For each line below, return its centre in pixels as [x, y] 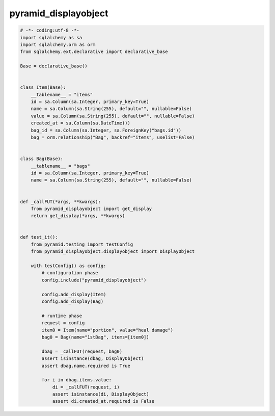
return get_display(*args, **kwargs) [78, 216]
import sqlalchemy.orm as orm [58, 44]
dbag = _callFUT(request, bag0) [82, 351]
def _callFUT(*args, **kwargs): [61, 202]
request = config [63, 323]
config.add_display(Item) [74, 294]
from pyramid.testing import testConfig [82, 244]
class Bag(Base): [42, 159]
